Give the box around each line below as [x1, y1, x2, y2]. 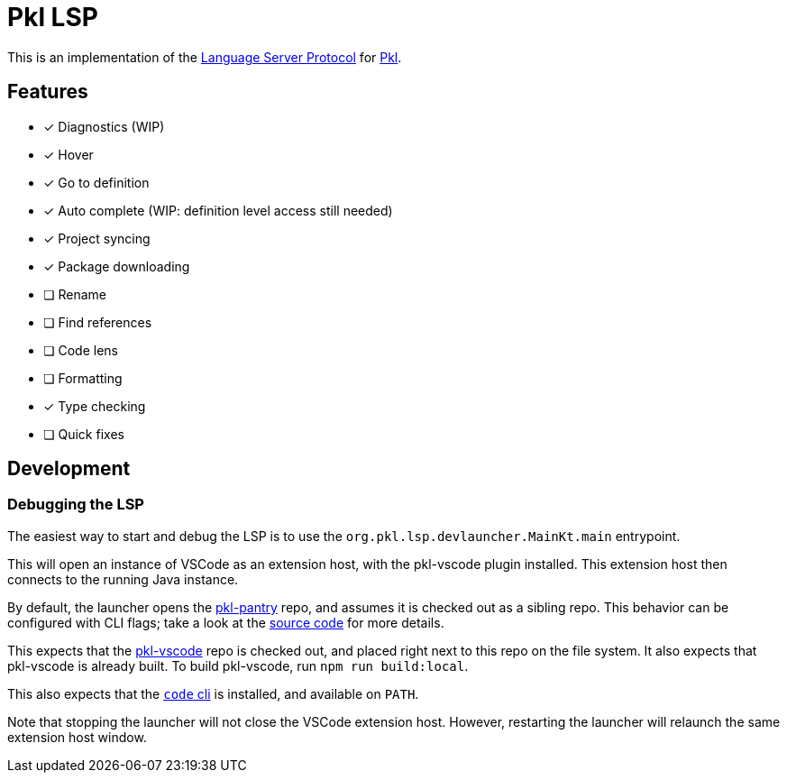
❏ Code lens [43, 342, 118, 358]
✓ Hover [43, 146, 94, 162]
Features [7, 80, 88, 104]
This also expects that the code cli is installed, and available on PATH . [7, 685, 419, 702]
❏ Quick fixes [43, 426, 124, 442]
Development [7, 457, 131, 481]
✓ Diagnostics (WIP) [43, 118, 165, 134]
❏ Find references [43, 314, 152, 330]
